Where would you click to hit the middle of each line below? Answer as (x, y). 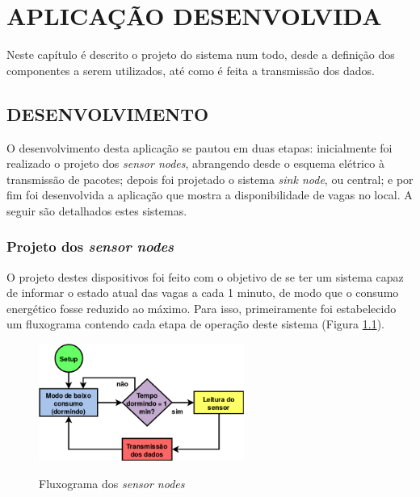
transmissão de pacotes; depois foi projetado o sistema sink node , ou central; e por (210, 179)
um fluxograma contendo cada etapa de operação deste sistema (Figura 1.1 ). (195, 324)
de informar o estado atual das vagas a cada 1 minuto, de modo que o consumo (203, 292)
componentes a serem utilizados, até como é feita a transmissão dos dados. (191, 70)
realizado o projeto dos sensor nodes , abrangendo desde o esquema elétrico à (195, 163)
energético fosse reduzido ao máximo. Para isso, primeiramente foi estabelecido (202, 308)
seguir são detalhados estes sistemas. (97, 210)
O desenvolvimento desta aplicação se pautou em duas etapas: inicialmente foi (199, 147)
